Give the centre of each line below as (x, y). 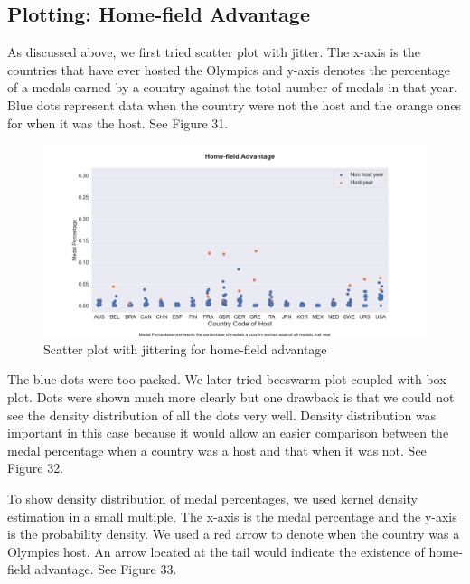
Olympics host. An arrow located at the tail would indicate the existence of (216, 551)
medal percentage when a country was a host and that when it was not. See (217, 450)
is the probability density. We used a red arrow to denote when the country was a (234, 534)
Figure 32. (36, 468)
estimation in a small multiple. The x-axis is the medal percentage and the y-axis (232, 516)
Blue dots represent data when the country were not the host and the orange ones (234, 104)
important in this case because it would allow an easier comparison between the (228, 433)
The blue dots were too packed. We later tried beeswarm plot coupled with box (227, 379)
